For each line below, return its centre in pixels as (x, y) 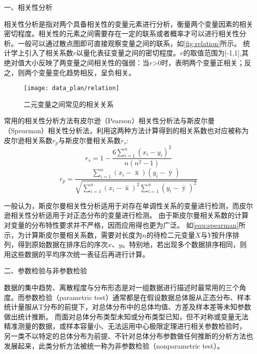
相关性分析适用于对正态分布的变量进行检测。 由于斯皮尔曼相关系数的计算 (129, 215)
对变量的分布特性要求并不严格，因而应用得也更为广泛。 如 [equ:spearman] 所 (125, 225)
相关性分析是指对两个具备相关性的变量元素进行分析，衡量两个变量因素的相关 (128, 24)
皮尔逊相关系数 (28, 140)
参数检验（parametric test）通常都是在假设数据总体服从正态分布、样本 (138, 297)
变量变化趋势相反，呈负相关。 (87, 72)
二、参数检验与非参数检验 (45, 271)
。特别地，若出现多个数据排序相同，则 (184, 244)
